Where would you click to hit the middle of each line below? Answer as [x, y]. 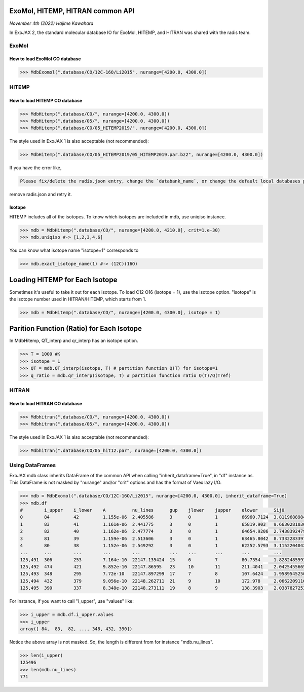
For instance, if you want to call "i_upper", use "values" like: [72, 601]
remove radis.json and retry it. [41, 195]
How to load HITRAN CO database [46, 403]
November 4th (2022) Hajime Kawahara [51, 23]
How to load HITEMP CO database [46, 100]
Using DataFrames [32, 465]
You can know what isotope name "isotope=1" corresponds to [74, 250]
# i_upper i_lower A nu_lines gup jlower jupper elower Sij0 [152, 510]
